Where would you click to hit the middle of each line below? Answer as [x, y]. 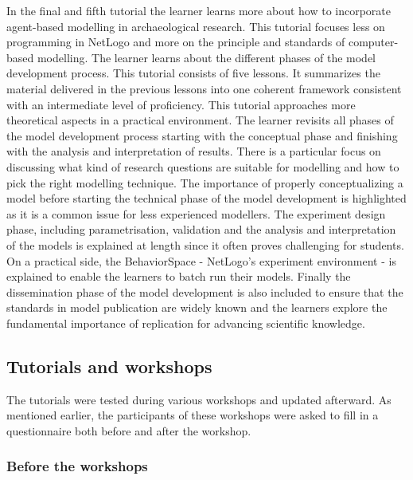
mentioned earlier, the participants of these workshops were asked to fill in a [193, 415]
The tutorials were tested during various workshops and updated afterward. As [199, 399]
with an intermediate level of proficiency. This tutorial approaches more [181, 104]
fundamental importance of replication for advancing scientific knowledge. [186, 323]
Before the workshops [77, 466]
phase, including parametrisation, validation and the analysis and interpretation [201, 229]
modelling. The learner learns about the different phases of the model [206, 57]
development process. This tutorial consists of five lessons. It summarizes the [193, 73]
